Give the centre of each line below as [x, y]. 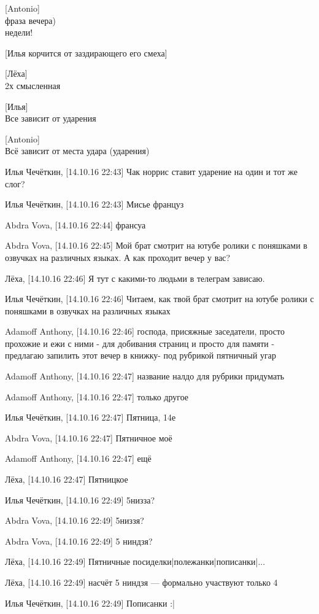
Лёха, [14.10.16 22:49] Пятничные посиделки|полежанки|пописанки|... [135, 562]
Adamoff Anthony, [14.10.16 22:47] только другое [97, 396]
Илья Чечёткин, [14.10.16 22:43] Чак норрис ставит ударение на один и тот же [151, 171]
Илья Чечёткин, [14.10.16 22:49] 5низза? [80, 499]
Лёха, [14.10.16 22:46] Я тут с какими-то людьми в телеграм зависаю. [135, 278]
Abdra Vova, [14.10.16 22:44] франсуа [75, 224]
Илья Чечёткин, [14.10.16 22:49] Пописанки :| [90, 603]
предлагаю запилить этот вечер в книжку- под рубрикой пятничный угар [141, 355]
